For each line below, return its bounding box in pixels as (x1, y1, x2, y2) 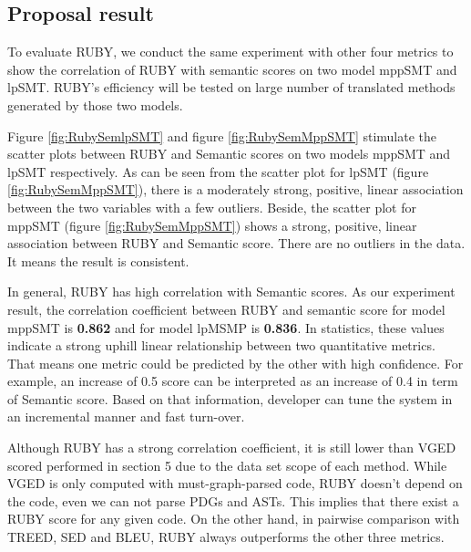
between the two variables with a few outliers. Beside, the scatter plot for (7, 197, 416, 216)
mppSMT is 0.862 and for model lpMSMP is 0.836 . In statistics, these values (7, 318, 445, 337)
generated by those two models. (7, 95, 183, 114)
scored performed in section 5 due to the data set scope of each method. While (7, 455, 447, 474)
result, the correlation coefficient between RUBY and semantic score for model (7, 299, 445, 318)
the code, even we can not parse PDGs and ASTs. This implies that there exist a (7, 491, 459, 510)
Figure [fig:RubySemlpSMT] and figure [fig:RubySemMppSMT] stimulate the (7, 126, 437, 145)
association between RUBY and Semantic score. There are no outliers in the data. (7, 234, 466, 253)
